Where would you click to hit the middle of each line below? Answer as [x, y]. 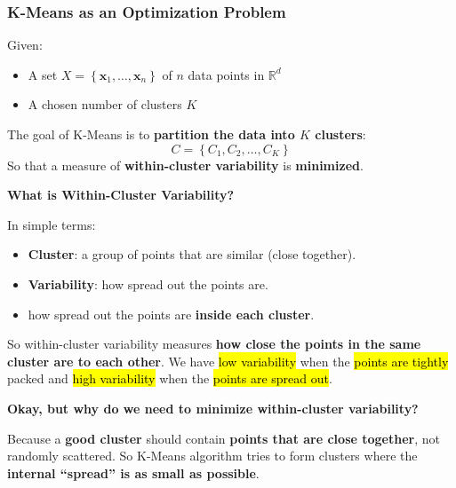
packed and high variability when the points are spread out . [170, 378]
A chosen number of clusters [105, 104]
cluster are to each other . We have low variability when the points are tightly [228, 361]
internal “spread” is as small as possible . [133, 472]
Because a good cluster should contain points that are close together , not [224, 438]
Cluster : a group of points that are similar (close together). [192, 254]
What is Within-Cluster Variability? [121, 195]
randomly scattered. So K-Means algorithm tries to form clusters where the [212, 456]
